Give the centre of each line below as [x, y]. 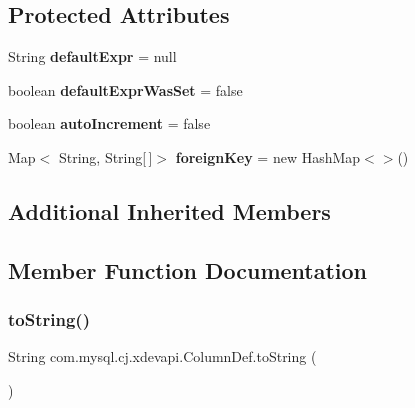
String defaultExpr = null [92, 56]
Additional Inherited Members [169, 210]
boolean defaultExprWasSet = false [125, 89]
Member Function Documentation [188, 269]
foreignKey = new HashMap [268, 156]
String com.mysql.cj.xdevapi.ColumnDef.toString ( [162, 356]
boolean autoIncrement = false [109, 123]
